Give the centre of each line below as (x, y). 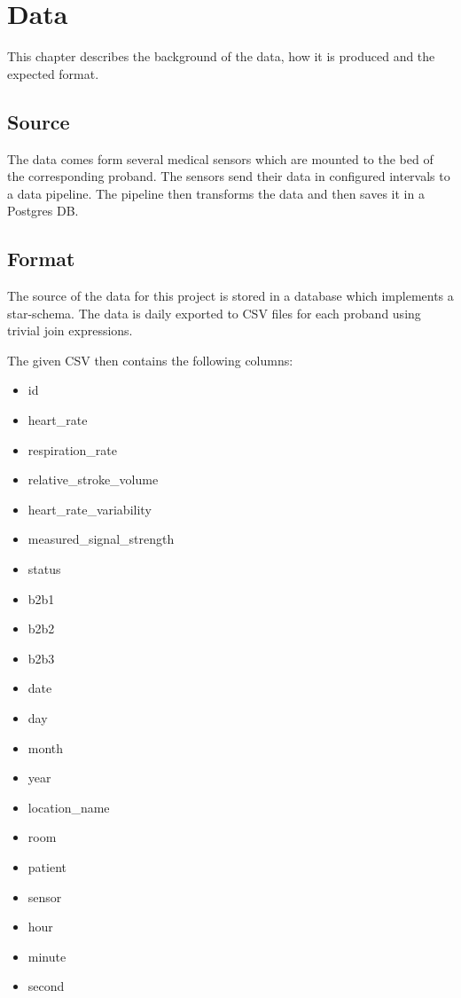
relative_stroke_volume (93, 479)
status (44, 569)
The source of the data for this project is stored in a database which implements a (230, 296)
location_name (69, 807)
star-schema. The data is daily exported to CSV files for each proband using (214, 313)
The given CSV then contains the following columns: (150, 360)
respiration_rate (72, 449)
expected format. (53, 73)
